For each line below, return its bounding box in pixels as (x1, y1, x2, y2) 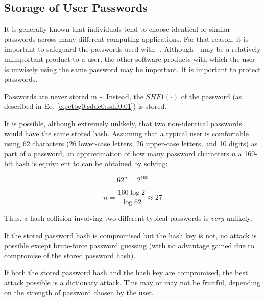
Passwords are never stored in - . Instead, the (4, 90, 143, 101)
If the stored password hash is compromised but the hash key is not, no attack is (4, 230, 257, 241)
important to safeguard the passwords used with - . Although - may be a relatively (4, 43, 261, 54)
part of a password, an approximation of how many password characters (4, 148, 229, 158)
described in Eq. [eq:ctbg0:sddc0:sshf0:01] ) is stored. (4, 101, 167, 111)
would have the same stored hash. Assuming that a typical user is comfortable (4, 128, 249, 138)
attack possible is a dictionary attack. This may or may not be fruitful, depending (4, 277, 261, 288)
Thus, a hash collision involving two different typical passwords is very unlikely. (4, 213, 252, 223)
